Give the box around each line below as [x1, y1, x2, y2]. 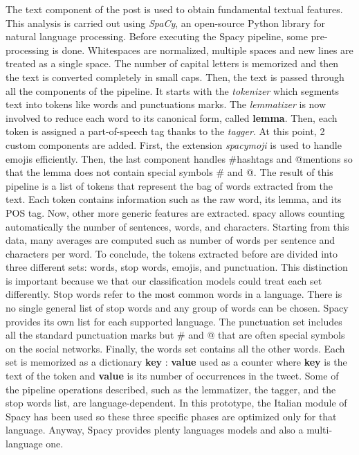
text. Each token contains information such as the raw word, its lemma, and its [6, 192, 342, 206]
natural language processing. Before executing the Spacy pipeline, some [6, 29, 308, 44]
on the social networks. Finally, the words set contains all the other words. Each [6, 341, 345, 355]
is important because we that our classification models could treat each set [6, 273, 322, 287]
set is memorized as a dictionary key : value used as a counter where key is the [6, 355, 347, 369]
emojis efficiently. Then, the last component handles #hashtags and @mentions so [6, 151, 353, 166]
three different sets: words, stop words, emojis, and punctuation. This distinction [6, 260, 348, 274]
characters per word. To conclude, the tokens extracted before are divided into [6, 246, 338, 260]
